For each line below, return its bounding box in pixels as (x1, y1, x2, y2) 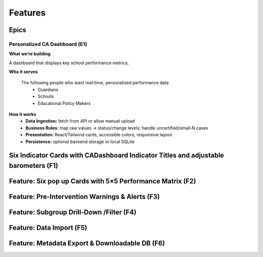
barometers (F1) (9, 162, 58, 170)
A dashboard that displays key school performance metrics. (9, 60, 129, 66)
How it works (9, 111, 37, 117)
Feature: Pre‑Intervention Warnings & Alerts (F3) (9, 193, 160, 201)
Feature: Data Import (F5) (9, 224, 88, 232)
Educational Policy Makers (38, 100, 91, 106)
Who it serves (9, 69, 38, 75)
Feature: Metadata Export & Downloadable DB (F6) (9, 239, 165, 248)
